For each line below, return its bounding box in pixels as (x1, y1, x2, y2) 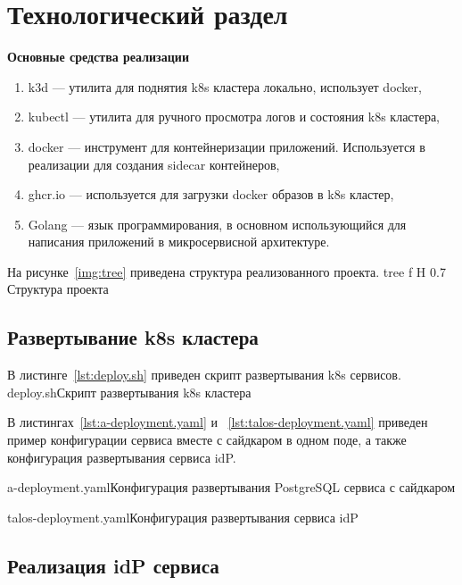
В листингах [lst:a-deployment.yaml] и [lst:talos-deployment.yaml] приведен (7, 413, 428, 431)
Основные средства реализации (7, 47, 189, 66)
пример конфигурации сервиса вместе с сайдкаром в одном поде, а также (7, 430, 407, 449)
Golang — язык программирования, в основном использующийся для (28, 214, 407, 233)
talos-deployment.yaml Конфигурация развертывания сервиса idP (7, 507, 359, 526)
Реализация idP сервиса (7, 551, 219, 579)
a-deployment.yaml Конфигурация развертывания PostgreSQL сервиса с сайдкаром (7, 478, 456, 497)
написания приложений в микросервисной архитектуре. (28, 232, 330, 251)
